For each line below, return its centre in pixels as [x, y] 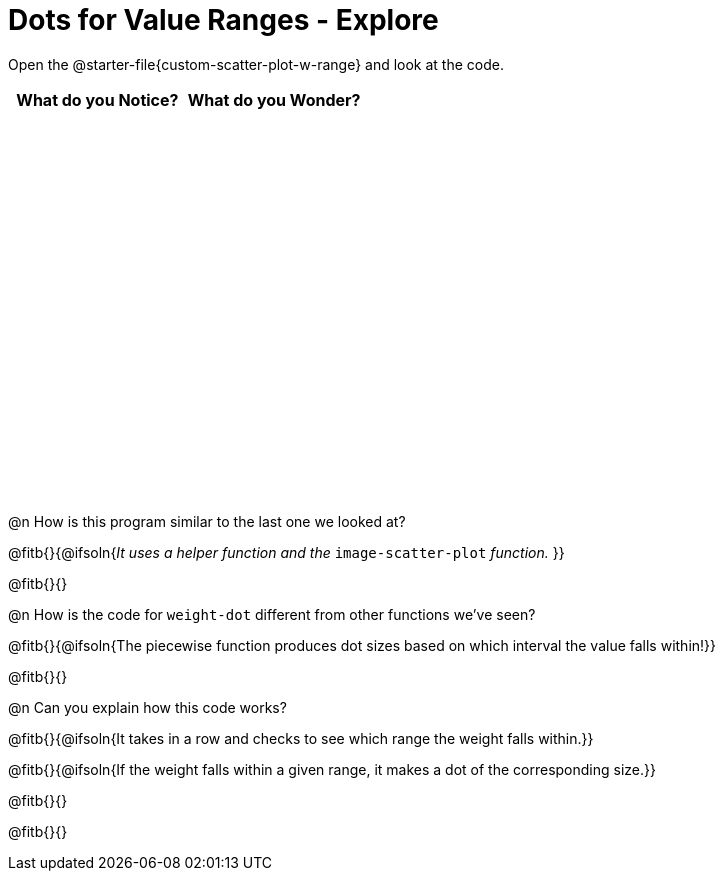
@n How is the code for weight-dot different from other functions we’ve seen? [272, 614]
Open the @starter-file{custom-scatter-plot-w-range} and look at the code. [256, 64]
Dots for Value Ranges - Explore [223, 20]
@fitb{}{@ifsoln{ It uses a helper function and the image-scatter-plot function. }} [286, 552]
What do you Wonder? [274, 99]
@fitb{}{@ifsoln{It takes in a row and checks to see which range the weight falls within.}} [301, 738]
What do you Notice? [97, 99]
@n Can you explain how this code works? [147, 707]
